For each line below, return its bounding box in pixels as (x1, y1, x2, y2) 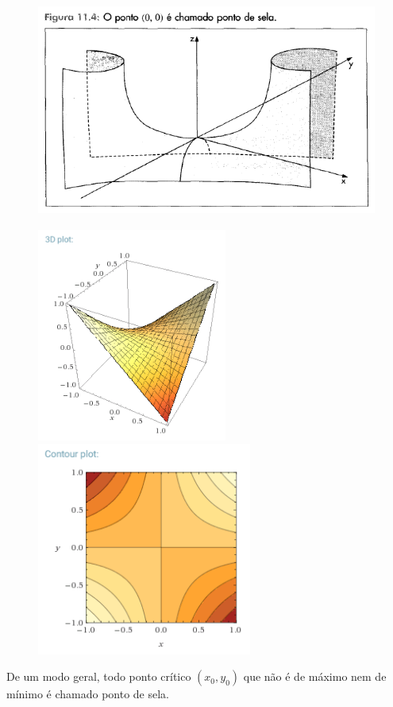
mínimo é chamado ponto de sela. (6, 686, 170, 702)
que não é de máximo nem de (243, 668, 387, 685)
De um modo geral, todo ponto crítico (6, 668, 191, 685)
